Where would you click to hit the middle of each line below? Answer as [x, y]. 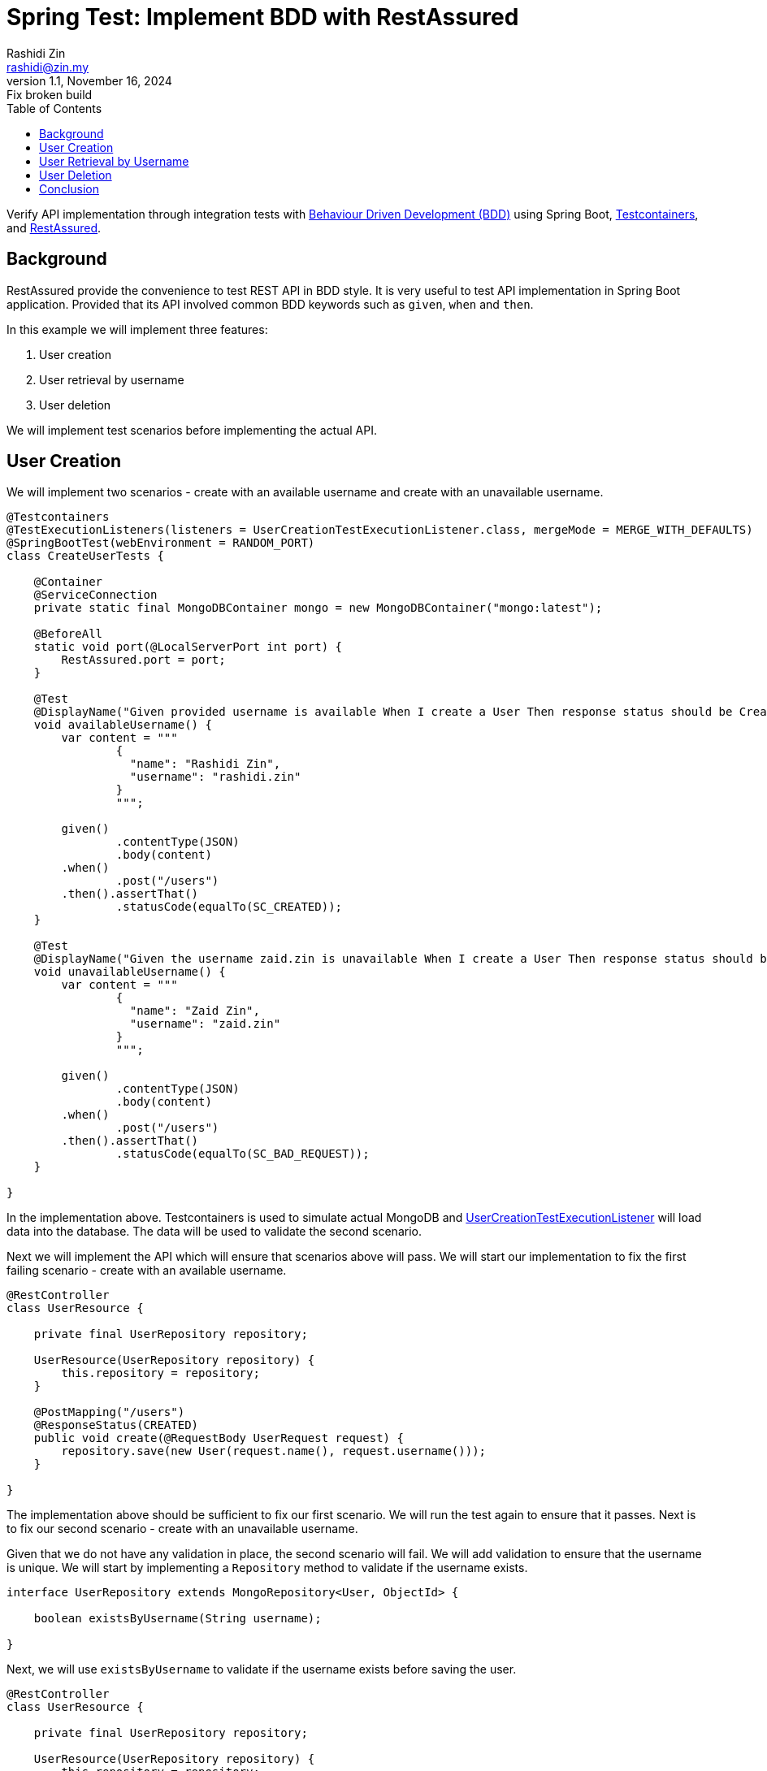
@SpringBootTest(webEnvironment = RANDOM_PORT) [161, 543]
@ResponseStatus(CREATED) [116, 1425]
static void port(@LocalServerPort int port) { [188, 647]
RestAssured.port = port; [143, 660]
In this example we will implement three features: [137, 329]
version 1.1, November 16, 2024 [89, 80]
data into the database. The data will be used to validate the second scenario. [214, 1232]
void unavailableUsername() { [130, 972]
